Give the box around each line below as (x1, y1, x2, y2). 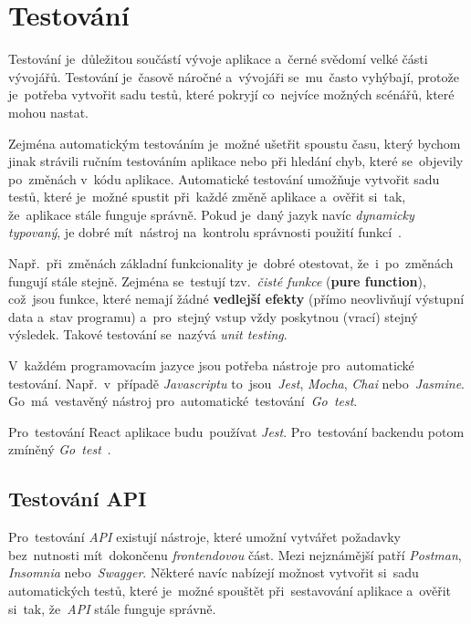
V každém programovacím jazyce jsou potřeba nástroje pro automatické (8, 356, 414, 375)
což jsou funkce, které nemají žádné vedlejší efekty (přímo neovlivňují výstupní (8, 289, 465, 308)
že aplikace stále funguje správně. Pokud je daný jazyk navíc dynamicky (8, 204, 414, 224)
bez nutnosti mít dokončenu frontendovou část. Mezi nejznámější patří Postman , (8, 545, 462, 564)
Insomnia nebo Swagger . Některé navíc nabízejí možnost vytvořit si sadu (8, 563, 419, 582)
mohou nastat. (8, 102, 89, 121)
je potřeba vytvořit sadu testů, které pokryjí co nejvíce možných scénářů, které (8, 85, 455, 104)
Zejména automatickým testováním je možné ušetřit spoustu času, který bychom (8, 133, 461, 152)
